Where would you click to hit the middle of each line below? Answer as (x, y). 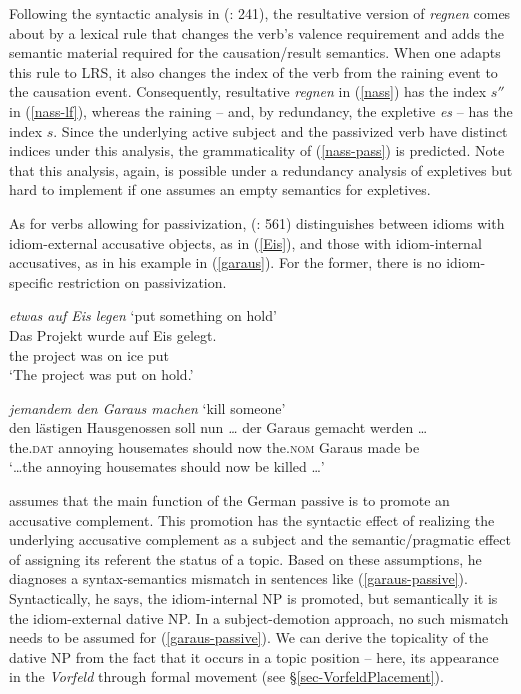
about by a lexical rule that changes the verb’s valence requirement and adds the (257, 32)
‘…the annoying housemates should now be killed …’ (167, 466)
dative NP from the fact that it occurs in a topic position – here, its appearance (254, 656)
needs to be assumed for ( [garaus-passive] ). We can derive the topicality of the (249, 637)
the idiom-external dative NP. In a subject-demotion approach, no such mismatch (259, 617)
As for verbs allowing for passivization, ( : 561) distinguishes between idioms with (257, 222)
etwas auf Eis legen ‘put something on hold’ (143, 315)
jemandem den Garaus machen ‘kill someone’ (147, 407)
